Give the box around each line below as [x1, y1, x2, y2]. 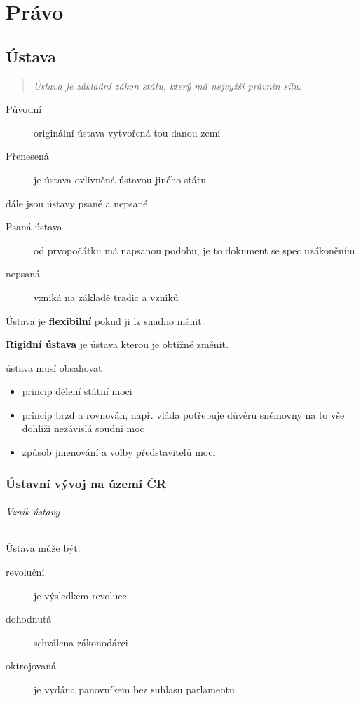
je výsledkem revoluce [34, 588, 127, 602]
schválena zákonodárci [34, 634, 128, 649]
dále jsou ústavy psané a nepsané [6, 195, 148, 210]
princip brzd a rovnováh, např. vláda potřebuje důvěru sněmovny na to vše [22, 407, 345, 422]
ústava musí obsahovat [6, 360, 102, 375]
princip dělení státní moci [22, 384, 132, 398]
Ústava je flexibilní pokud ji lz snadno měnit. [6, 313, 205, 328]
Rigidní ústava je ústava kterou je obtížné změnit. [6, 337, 229, 352]
